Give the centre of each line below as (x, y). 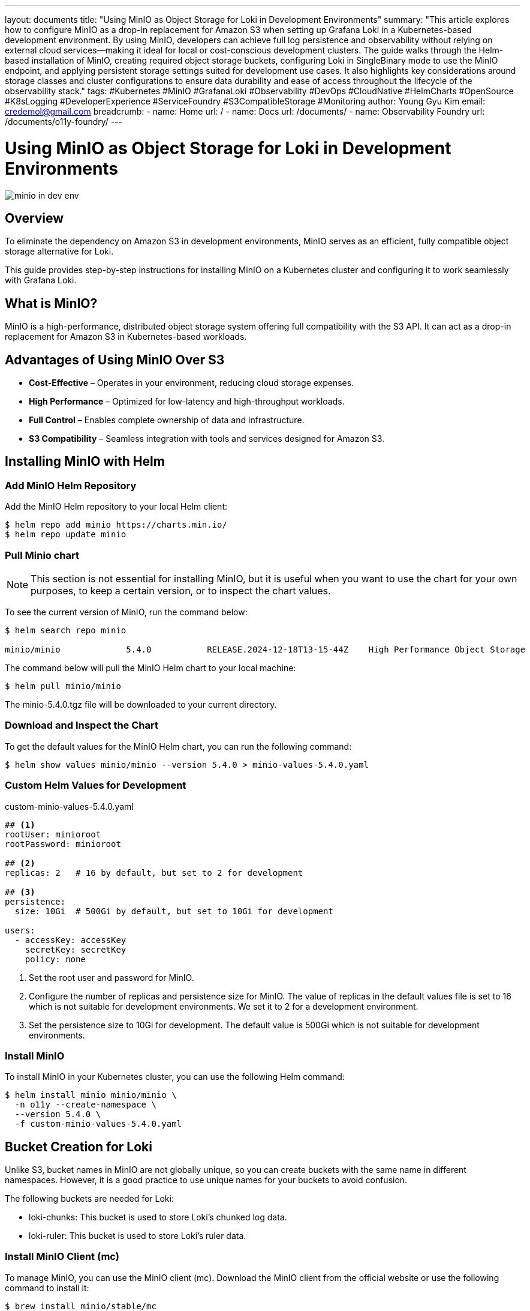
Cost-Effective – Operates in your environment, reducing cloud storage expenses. (192, 383)
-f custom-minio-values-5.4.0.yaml (98, 1124)
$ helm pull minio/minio (63, 686)
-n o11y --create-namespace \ (85, 1105)
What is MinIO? (51, 303)
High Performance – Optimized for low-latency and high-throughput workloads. (187, 402)
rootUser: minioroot (53, 834)
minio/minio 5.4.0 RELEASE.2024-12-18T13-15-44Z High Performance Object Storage (265, 649)
